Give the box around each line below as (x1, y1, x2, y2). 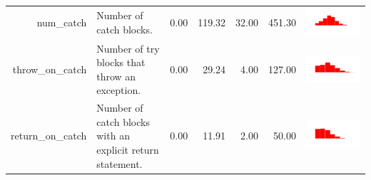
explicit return (96, 142, 159, 157)
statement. (96, 156, 143, 171)
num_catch (36, 15, 87, 30)
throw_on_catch (12, 62, 87, 77)
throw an (96, 68, 136, 83)
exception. (96, 83, 141, 97)
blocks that (96, 55, 146, 70)
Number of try (96, 41, 160, 55)
